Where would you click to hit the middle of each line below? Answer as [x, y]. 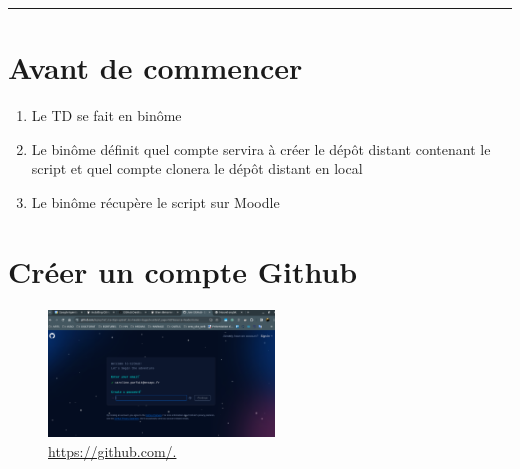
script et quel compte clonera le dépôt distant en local [197, 168]
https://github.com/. [112, 450]
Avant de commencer [155, 67]
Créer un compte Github [183, 270]
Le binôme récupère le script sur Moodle [155, 201]
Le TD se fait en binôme [106, 115]
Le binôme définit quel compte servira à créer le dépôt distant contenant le [261, 148]
